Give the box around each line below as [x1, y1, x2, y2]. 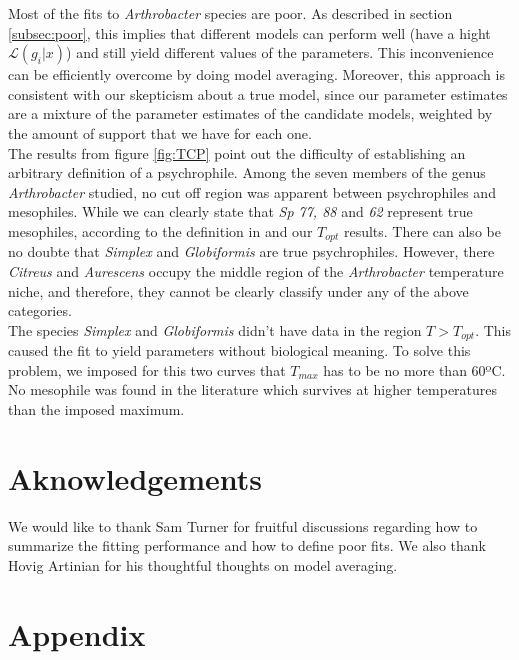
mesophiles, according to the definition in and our [8, 220, 313, 241]
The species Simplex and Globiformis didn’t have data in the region [8, 319, 422, 340]
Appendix [8, 613, 146, 654]
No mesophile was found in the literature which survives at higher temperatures [8, 379, 498, 400]
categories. [8, 300, 72, 321]
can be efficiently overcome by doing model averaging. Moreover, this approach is [8, 64, 505, 85]
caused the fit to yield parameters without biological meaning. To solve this [8, 340, 471, 361]
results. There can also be [343, 220, 501, 241]
